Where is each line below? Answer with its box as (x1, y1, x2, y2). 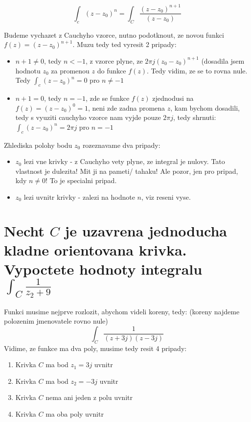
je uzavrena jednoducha (65, 220, 228, 240)
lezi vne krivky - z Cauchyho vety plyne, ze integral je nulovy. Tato (23, 156, 225, 166)
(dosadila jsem (201, 55, 245, 66)
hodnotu (15, 65, 41, 75)
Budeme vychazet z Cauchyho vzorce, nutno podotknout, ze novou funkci (4, 29, 224, 40)
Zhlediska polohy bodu (4, 140, 72, 150)
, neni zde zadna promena (88, 102, 165, 113)
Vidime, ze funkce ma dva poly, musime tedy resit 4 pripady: (4, 343, 187, 353)
